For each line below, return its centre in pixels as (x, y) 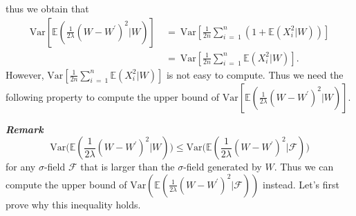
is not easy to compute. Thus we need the (255, 74)
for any (21, 167)
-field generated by (223, 167)
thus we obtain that (47, 8)
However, (25, 74)
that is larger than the (128, 167)
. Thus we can (304, 167)
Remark (25, 129)
